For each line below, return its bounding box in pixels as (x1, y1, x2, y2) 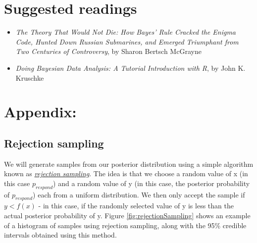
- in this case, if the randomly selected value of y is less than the (38, 200, 234, 211)
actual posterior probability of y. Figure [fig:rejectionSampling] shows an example (4, 210, 251, 221)
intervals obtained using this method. (4, 230, 117, 240)
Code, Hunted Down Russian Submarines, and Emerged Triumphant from (15, 36, 239, 47)
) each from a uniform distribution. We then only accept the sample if (33, 189, 245, 199)
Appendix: (4, 101, 77, 122)
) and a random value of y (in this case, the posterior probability (53, 178, 250, 188)
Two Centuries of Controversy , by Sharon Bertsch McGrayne (15, 46, 202, 56)
